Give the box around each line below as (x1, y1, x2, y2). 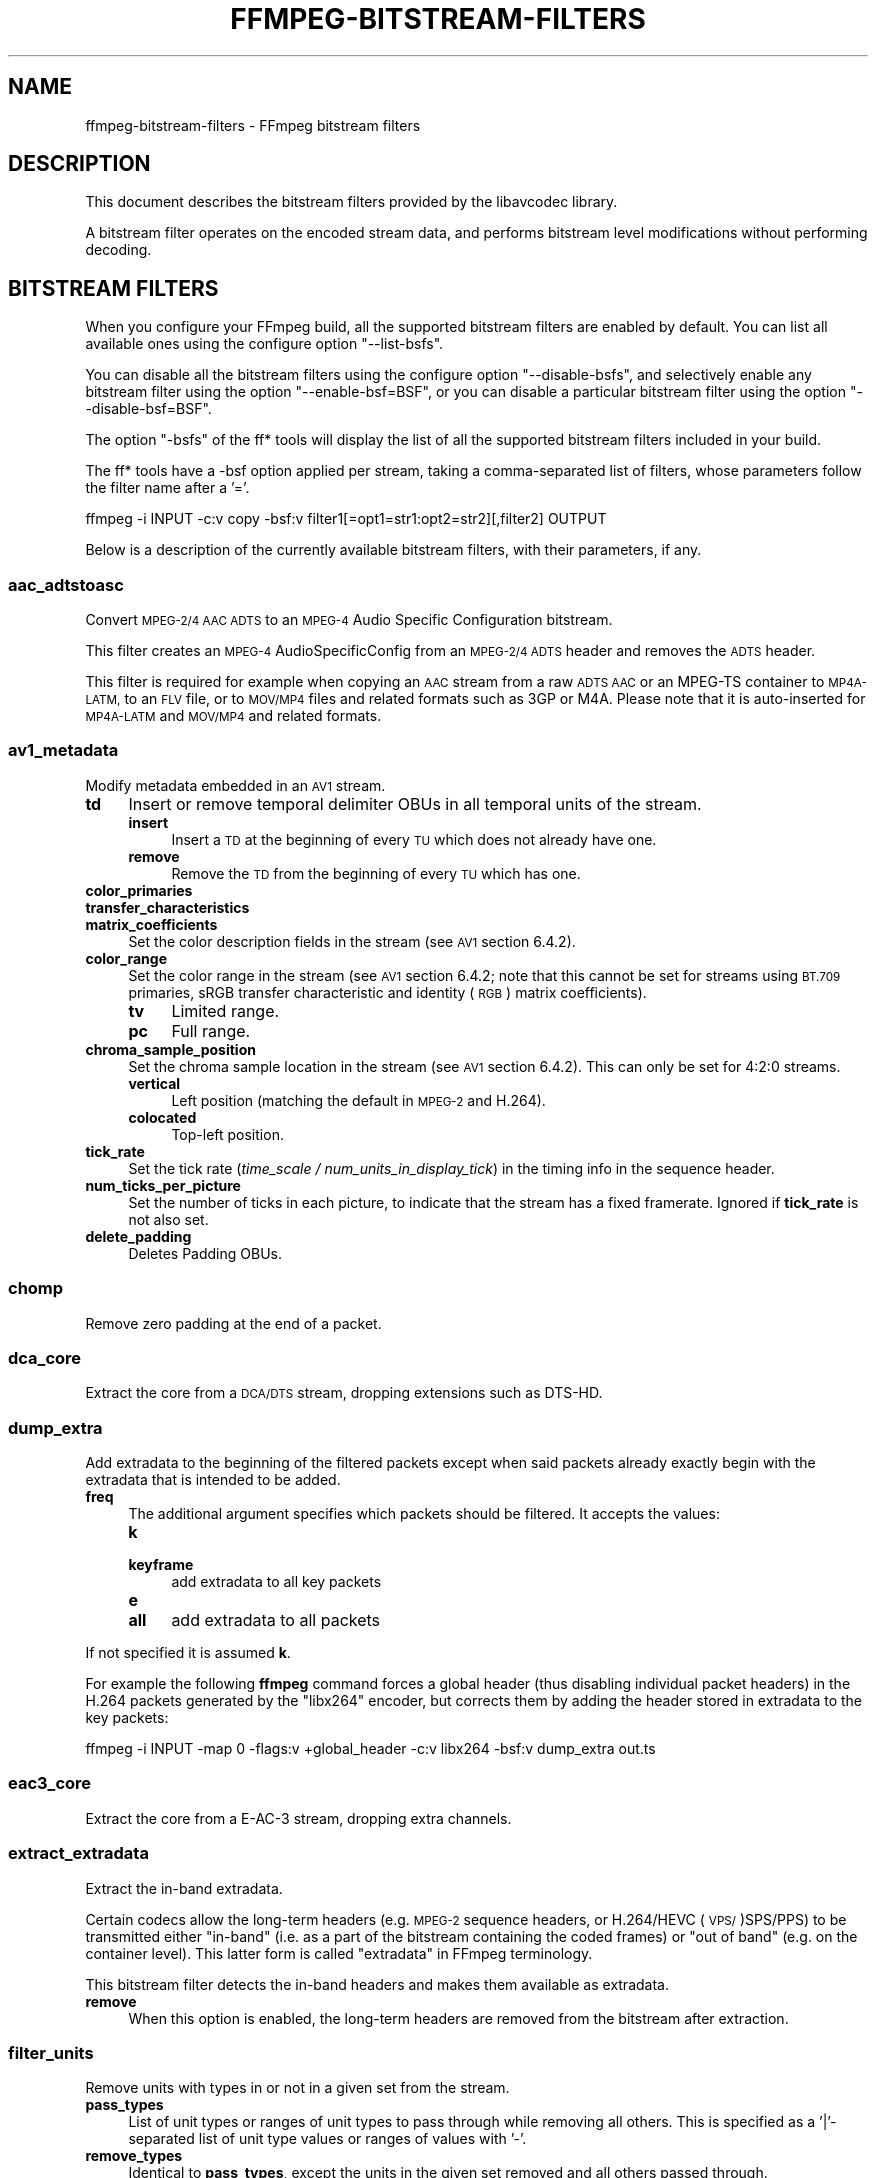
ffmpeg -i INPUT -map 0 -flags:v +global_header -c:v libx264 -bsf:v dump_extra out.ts (85, 1740, 656, 1758)
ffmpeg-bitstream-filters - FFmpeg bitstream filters (85, 116, 421, 134)
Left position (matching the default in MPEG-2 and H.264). (171, 1091, 546, 1109)
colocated (128, 1108, 197, 1126)
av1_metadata (8, 740, 119, 761)
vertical (128, 1074, 181, 1092)
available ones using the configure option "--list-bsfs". (85, 335, 444, 353)
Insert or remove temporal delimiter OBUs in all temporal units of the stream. (128, 793, 702, 814)
